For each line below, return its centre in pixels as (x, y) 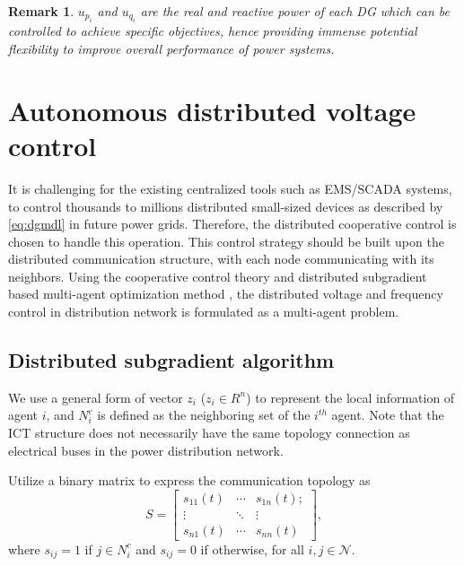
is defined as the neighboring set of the (204, 415)
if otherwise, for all (252, 549)
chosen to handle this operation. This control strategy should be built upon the (226, 241)
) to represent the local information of (350, 397)
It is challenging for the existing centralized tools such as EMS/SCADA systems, (230, 188)
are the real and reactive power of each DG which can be (295, 11)
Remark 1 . (41, 11)
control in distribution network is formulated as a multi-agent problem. (204, 312)
